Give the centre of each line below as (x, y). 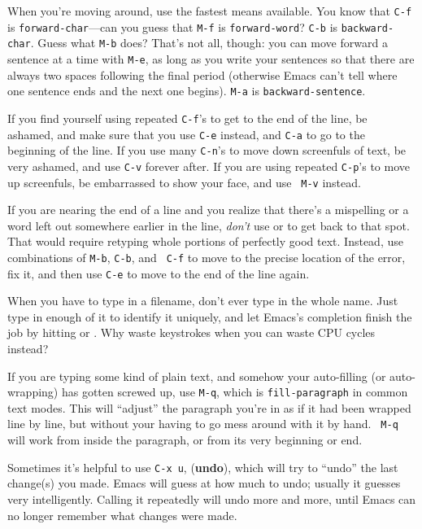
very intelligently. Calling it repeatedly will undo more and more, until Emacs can (212, 498)
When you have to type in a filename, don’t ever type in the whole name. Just (203, 301)
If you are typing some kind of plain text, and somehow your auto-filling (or (197, 376)
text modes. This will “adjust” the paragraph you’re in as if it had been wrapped (209, 407)
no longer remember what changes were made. (122, 515)
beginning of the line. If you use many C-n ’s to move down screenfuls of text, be (207, 150)
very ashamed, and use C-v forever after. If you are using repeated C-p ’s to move (209, 166)
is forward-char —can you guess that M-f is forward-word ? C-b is (173, 26)
